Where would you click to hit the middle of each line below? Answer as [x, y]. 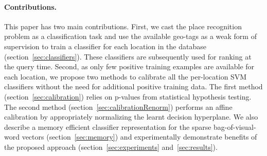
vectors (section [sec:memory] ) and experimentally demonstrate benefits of [139, 137]
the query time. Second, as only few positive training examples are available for [129, 66]
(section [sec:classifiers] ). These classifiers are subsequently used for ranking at [128, 56]
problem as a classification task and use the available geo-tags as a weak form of [130, 36]
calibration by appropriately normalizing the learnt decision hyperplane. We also [131, 117]
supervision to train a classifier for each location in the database [105, 46]
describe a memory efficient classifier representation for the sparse [108, 126]
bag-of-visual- [235, 126]
